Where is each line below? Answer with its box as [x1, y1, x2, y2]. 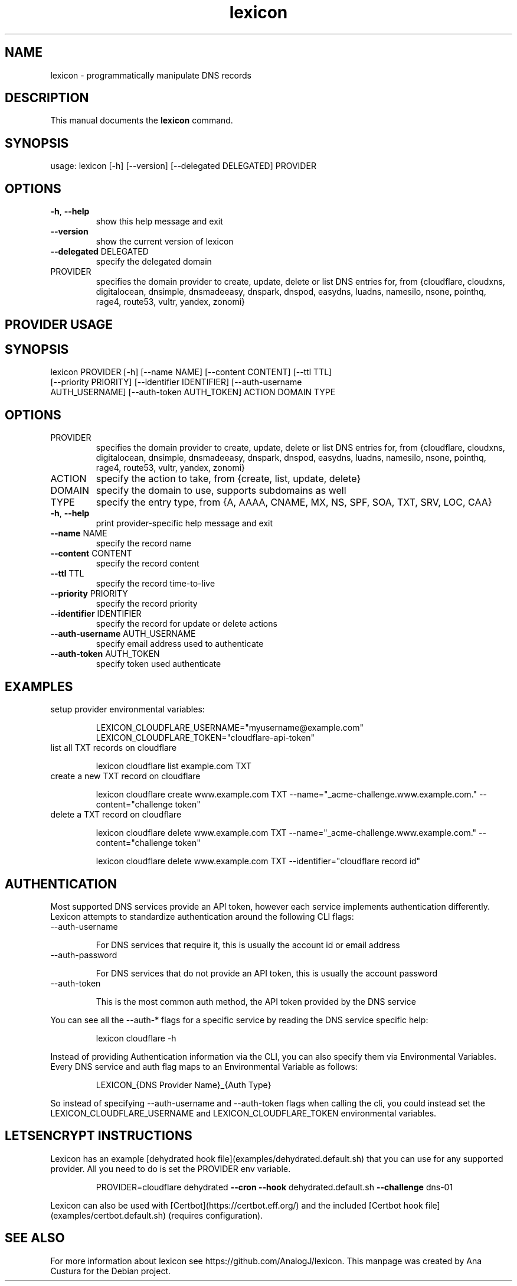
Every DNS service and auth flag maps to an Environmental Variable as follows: [50, 1061, 358, 1072]
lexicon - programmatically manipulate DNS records [50, 70, 251, 80]
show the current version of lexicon [96, 236, 234, 247]
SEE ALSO [5, 1230, 65, 1246]
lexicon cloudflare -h [96, 1033, 176, 1043]
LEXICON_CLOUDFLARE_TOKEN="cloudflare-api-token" [96, 732, 315, 743]
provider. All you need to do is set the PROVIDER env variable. [50, 1163, 291, 1174]
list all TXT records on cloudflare [50, 743, 177, 753]
